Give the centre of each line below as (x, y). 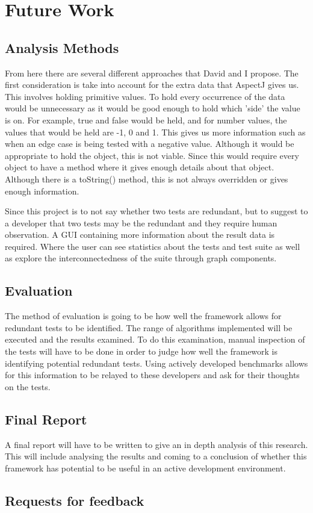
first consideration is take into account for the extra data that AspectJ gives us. (152, 85)
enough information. (42, 191)
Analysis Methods (62, 47)
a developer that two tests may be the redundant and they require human (141, 222)
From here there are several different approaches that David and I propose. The (152, 73)
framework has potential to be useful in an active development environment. (145, 468)
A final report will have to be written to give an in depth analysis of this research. (156, 444)
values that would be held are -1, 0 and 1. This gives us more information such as (155, 132)
